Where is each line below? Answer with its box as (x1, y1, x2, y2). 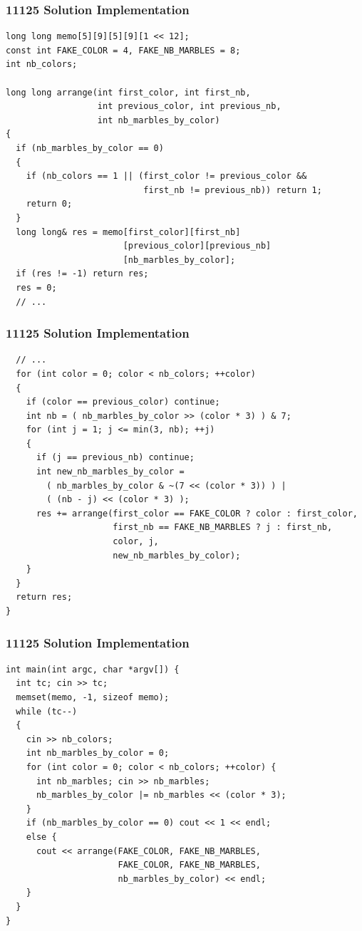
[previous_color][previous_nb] (123, 241, 271, 251)
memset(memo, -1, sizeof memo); (16, 692, 170, 702)
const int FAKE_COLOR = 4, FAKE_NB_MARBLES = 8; (6, 45, 241, 56)
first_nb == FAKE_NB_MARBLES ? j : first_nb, (113, 522, 333, 533)
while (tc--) (16, 706, 78, 717)
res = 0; (16, 282, 57, 293)
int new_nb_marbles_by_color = (36, 467, 185, 477)
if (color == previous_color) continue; (26, 397, 220, 407)
